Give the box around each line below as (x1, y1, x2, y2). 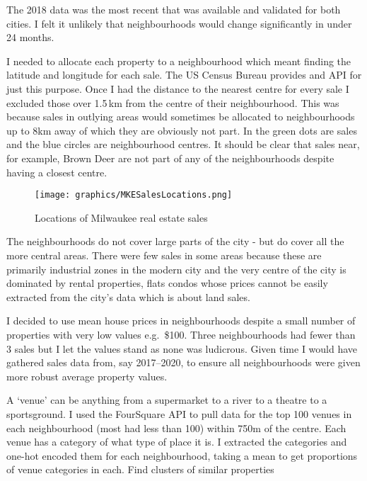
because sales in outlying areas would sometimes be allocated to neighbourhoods (6, 109, 355, 124)
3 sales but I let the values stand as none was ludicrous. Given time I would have (6, 341, 358, 356)
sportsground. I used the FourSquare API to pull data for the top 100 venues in (6, 406, 352, 421)
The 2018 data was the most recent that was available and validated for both (6, 2, 341, 16)
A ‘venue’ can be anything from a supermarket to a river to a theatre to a (6, 392, 327, 407)
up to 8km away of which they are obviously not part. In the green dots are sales (6, 123, 357, 137)
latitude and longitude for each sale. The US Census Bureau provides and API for (6, 67, 362, 82)
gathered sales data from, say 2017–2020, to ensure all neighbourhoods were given (6, 355, 361, 370)
